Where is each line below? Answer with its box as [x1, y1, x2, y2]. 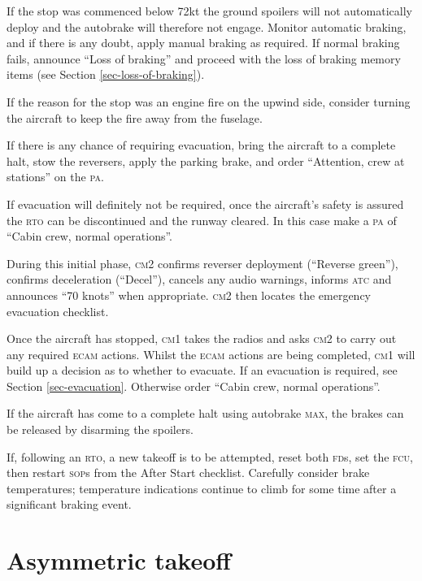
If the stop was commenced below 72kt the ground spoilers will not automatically [7, 2, 412, 19]
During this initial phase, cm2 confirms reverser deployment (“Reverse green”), [7, 254, 398, 271]
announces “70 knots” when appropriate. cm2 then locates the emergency [7, 286, 372, 303]
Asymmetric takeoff [7, 544, 232, 577]
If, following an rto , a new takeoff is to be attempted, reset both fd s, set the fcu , [7, 448, 413, 465]
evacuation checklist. [7, 302, 109, 319]
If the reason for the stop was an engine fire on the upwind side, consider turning [7, 93, 411, 110]
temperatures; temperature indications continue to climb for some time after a [7, 479, 397, 496]
